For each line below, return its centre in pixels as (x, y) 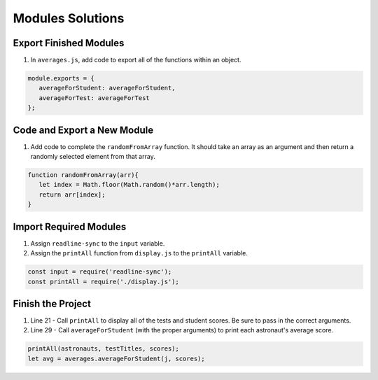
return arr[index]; (72, 195)
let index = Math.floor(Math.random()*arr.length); (129, 185)
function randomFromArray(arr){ (83, 175)
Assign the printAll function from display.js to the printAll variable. (139, 253)
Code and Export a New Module (83, 130)
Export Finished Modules (69, 43)
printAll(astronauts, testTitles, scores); (104, 349)
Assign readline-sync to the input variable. (98, 243)
